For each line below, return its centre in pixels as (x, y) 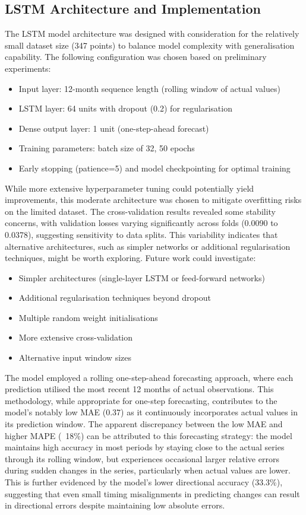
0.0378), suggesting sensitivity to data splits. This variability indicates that (141, 234)
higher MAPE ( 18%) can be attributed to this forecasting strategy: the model (149, 435)
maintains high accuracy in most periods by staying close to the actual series (145, 447)
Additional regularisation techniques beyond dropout (115, 298)
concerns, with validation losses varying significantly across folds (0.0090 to (141, 223)
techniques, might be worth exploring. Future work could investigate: (130, 258)
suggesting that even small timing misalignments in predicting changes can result (152, 493)
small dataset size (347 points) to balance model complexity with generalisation (150, 45)
